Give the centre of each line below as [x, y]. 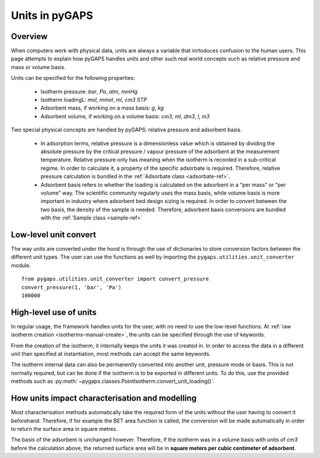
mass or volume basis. [39, 67]
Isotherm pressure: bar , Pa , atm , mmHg [89, 91]
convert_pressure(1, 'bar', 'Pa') [71, 287]
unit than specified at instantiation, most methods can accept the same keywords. [111, 354]
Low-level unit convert [54, 235]
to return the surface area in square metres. [64, 428]
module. [21, 265]
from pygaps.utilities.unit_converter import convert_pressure [115, 279]
